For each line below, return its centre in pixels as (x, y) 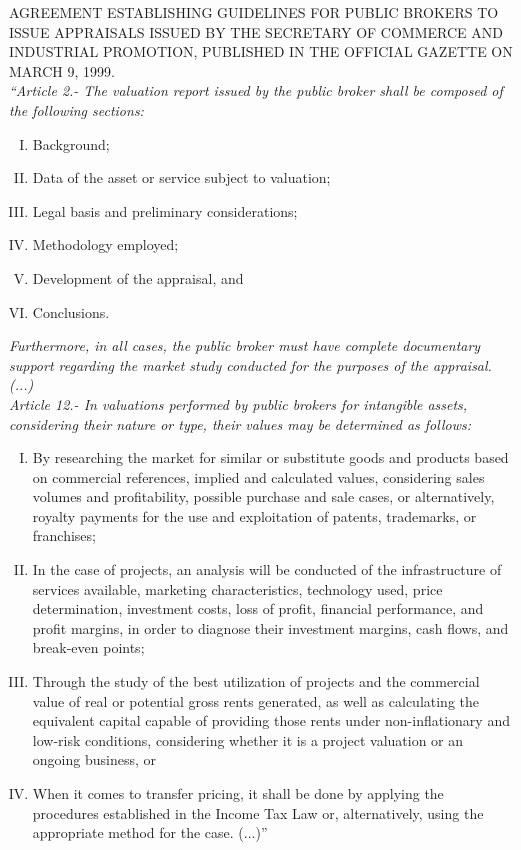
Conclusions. (71, 311)
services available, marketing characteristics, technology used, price (237, 588)
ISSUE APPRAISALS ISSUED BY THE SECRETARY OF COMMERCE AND (256, 31)
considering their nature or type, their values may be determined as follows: (240, 423)
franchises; (64, 535)
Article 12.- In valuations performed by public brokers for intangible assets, (238, 403)
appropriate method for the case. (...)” (150, 832)
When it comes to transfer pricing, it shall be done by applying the (238, 793)
